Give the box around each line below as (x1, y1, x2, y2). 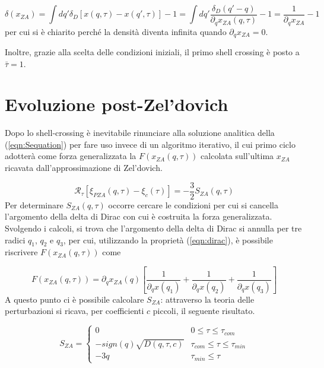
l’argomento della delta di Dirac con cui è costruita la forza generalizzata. (5, 210, 272, 223)
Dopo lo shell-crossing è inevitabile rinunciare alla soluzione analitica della (5, 126, 275, 139)
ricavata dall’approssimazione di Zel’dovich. (5, 161, 163, 174)
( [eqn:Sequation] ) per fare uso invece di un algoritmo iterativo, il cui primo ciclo (5, 138, 296, 150)
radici (5, 233, 26, 246)
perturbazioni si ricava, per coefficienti (5, 304, 144, 317)
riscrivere (5, 246, 38, 258)
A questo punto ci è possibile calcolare (5, 293, 144, 305)
